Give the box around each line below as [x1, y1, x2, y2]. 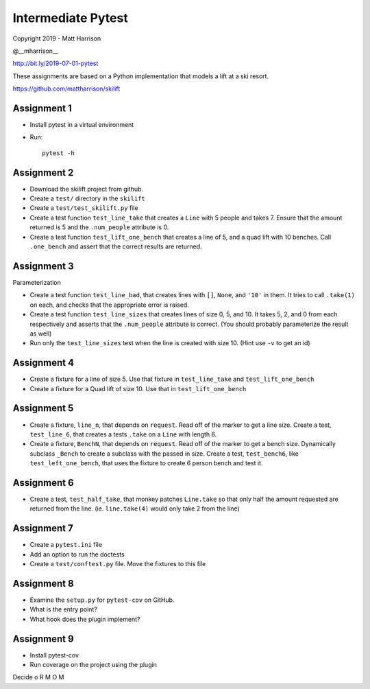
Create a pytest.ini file [29, 541, 103, 549]
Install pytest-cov [29, 651, 79, 659]
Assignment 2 [12, 167, 74, 178]
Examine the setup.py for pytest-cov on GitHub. [29, 596, 175, 604]
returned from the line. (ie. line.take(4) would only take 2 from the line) [29, 504, 240, 513]
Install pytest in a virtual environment [29, 121, 134, 129]
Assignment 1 [12, 102, 72, 114]
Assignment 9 [12, 633, 75, 644]
